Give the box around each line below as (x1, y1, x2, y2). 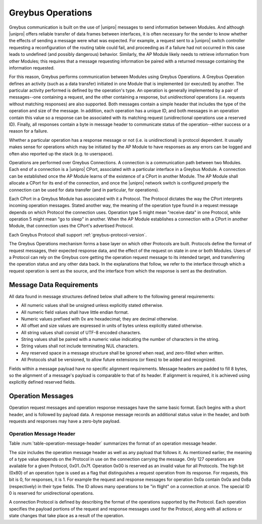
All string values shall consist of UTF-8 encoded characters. (21, 329, 142, 335)
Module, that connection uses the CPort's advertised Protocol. (9, 223, 134, 229)
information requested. (9, 65, 55, 70)
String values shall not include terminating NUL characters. (21, 343, 139, 349)
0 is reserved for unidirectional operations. (9, 490, 94, 496)
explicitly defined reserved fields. (9, 379, 76, 385)
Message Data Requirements (9, 281, 98, 289)
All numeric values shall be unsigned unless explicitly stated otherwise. (21, 303, 164, 308)
